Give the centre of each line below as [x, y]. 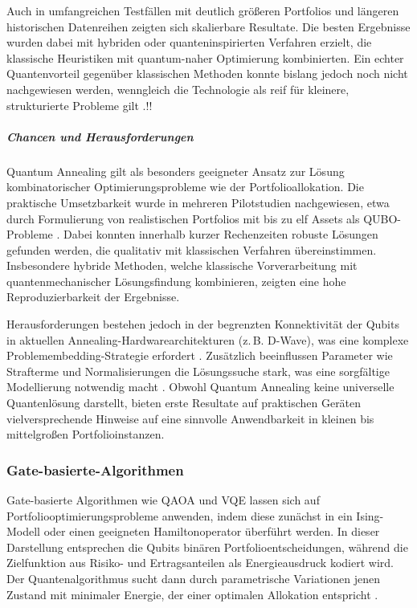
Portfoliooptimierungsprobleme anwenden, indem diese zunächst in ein [180, 515]
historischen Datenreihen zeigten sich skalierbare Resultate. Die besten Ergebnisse [208, 26]
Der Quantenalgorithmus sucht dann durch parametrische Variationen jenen [194, 578]
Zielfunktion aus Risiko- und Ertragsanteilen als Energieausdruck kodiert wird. [200, 563]
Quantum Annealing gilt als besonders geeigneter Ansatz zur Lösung [176, 171]
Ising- [370, 515]
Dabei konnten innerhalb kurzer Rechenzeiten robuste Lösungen [221, 234]
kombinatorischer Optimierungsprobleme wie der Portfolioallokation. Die [185, 187]
